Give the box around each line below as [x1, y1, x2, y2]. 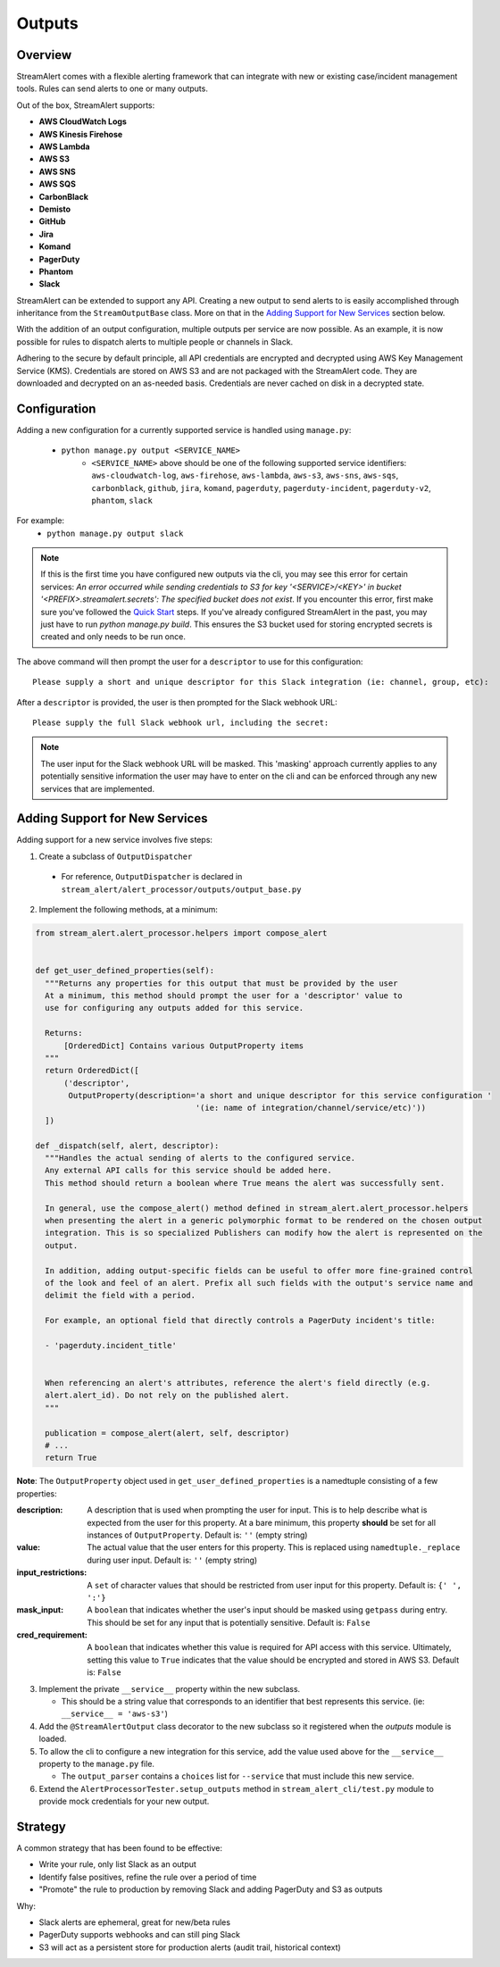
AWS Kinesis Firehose [38, 129, 123, 139]
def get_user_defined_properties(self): [35, 965, 214, 976]
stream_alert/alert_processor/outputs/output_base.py [61, 884, 302, 895]
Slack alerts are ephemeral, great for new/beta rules [38, 1917, 231, 1928]
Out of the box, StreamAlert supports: [16, 99, 155, 111]
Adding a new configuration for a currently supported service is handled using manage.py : [16, 424, 352, 435]
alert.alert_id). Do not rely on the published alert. [45, 1390, 290, 1401]
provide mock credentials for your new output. [38, 1796, 210, 1807]
